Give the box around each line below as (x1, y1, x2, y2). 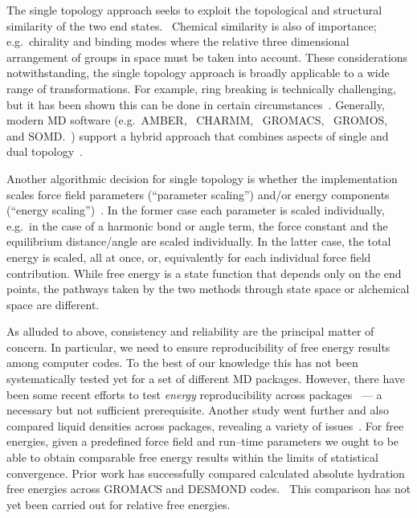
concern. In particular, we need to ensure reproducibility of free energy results (6, 338, 390, 355)
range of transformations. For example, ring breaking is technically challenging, (6, 80, 396, 96)
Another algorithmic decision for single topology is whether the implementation (6, 169, 398, 186)
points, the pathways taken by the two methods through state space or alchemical (6, 280, 410, 297)
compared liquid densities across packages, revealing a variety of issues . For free (6, 417, 404, 434)
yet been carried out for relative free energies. (6, 496, 231, 512)
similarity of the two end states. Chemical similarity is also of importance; (6, 17, 377, 34)
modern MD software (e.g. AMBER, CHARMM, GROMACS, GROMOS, (6, 112, 388, 128)
